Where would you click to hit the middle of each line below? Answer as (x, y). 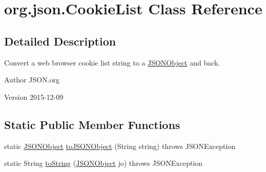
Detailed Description (60, 41)
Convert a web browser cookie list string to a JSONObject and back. (112, 62)
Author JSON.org (32, 80)
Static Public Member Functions (92, 124)
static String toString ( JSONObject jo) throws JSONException (104, 163)
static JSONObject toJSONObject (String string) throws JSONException (120, 146)
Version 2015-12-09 (34, 96)
